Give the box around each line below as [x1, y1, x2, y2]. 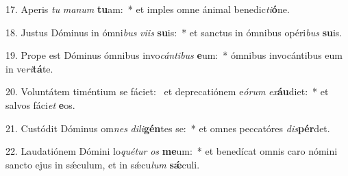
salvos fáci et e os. [5, 97, 75, 112]
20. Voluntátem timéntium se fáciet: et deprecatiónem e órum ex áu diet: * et [5, 84, 329, 99]
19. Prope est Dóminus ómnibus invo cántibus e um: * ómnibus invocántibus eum [5, 48, 343, 62]
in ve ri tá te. [5, 61, 53, 75]
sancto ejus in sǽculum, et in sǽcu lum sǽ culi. [5, 157, 200, 171]
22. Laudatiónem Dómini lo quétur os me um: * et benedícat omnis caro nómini [5, 144, 338, 158]
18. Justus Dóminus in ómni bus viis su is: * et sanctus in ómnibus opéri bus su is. [5, 25, 343, 39]
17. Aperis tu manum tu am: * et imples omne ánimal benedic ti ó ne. [5, 2, 290, 16]
